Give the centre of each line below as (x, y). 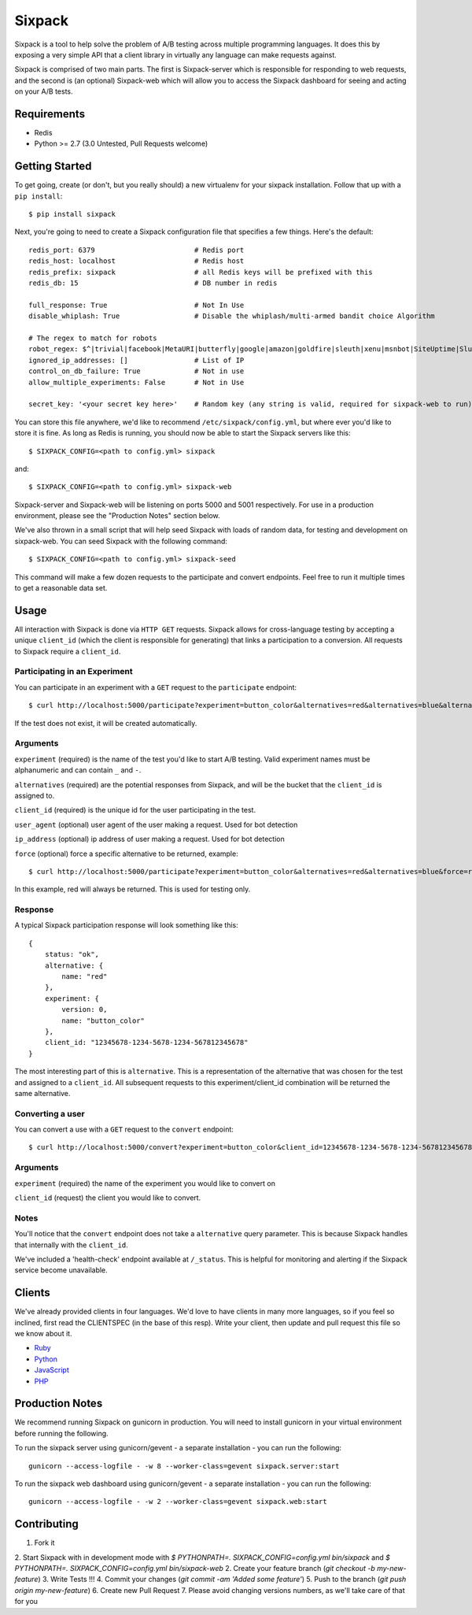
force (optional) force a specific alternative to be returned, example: (127, 854)
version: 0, (85, 1009)
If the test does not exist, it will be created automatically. (106, 723)
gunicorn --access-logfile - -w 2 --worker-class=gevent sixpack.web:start (178, 1502)
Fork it (44, 1543)
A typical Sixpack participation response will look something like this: (127, 925)
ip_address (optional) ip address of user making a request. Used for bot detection (149, 839)
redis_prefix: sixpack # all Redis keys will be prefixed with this (201, 272)
